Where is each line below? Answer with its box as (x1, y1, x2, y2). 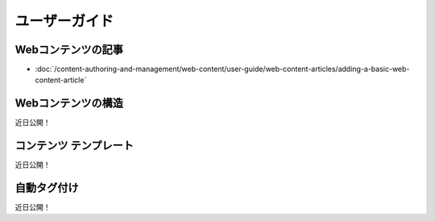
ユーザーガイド (14, 12, 114, 30)
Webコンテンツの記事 (14, 43, 124, 56)
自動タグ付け (14, 181, 79, 195)
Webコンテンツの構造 (14, 97, 124, 110)
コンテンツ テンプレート (14, 139, 135, 152)
